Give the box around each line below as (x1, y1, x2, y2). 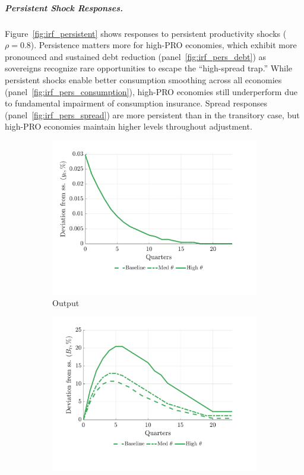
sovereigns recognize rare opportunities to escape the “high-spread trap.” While (5, 62, 293, 74)
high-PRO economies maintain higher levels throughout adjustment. (5, 120, 252, 133)
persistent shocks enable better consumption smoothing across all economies (5, 73, 282, 86)
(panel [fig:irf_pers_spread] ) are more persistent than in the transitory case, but (5, 108, 300, 121)
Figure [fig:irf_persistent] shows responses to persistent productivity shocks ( (5, 27, 287, 39)
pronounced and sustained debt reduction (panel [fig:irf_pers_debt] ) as (5, 50, 266, 62)
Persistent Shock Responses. (5, 1, 123, 14)
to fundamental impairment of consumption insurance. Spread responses (5, 97, 267, 109)
